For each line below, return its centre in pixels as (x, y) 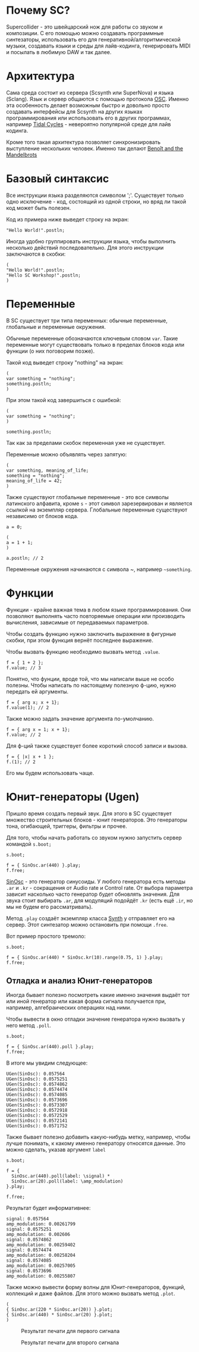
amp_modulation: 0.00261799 (41, 1224)
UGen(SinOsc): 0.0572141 (37, 1121)
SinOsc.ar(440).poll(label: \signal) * (61, 1176)
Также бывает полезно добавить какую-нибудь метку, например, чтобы (98, 1137)
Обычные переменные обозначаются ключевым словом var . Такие (92, 338)
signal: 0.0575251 (29, 1229)
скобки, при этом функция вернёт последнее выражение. (80, 640)
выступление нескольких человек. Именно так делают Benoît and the (95, 148)
